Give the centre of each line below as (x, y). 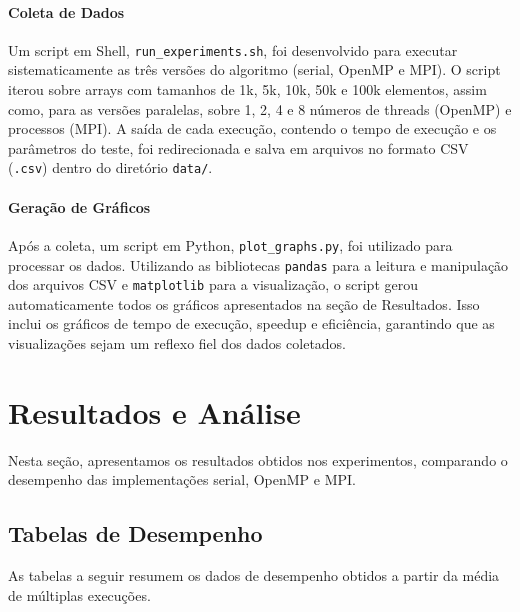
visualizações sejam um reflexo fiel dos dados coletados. (177, 343)
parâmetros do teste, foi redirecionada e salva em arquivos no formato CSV (238, 147)
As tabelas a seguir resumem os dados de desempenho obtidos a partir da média (254, 575)
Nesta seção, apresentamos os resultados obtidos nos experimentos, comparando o (258, 459)
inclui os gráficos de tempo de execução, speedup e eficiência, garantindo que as (251, 323)
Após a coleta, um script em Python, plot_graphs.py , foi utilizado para (230, 244)
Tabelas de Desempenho (135, 533)
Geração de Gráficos (79, 206)
